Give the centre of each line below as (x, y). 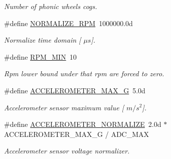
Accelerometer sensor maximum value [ (64, 107)
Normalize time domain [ (43, 40)
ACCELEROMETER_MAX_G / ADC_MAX (77, 134)
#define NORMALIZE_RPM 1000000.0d (68, 23)
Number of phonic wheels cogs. (51, 6)
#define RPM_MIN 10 (40, 56)
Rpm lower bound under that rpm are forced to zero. (84, 73)
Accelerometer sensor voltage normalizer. (67, 151)
